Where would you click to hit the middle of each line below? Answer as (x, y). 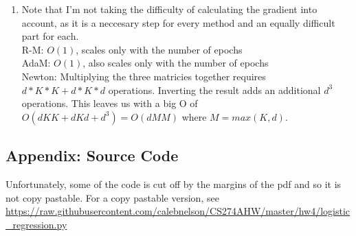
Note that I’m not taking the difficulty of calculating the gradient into (169, 9)
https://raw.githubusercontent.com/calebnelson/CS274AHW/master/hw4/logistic (178, 211)
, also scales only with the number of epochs (176, 63)
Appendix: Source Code (92, 155)
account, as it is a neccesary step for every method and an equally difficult (178, 22)
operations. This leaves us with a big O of (110, 103)
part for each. (50, 36)
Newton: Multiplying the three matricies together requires (144, 76)
